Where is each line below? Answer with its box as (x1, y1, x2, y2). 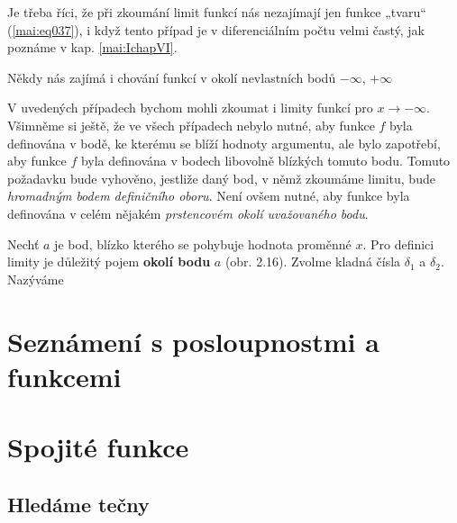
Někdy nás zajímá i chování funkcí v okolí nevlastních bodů (7, 68, 336, 86)
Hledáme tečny (7, 490, 150, 518)
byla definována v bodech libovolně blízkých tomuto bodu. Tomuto (80, 151, 451, 170)
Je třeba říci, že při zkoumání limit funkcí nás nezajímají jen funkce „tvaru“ (7, 3, 426, 21)
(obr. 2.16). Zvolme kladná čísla (224, 252, 401, 271)
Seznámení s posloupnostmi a (7, 322, 379, 359)
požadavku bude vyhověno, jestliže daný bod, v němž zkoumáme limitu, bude (7, 168, 435, 187)
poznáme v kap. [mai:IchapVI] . (7, 38, 178, 57)
